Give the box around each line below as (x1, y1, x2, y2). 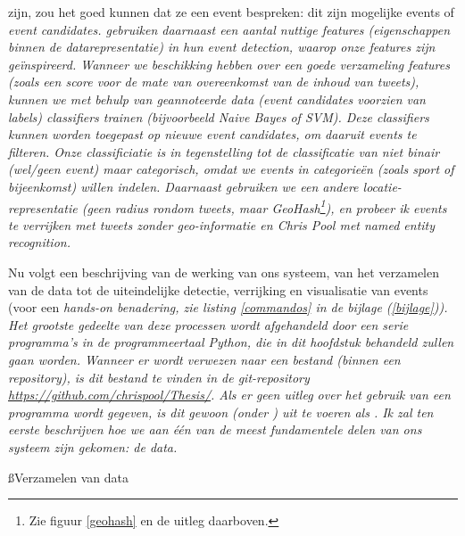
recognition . (8, 233, 71, 252)
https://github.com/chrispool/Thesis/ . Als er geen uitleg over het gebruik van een (8, 385, 451, 404)
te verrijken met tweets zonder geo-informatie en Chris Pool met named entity (8, 215, 436, 234)
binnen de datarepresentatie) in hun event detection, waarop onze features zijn (8, 37, 436, 56)
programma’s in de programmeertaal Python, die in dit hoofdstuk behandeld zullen (8, 333, 454, 351)
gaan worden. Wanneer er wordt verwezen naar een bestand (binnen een (8, 350, 401, 368)
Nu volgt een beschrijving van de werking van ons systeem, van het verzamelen (8, 262, 439, 281)
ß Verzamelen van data (8, 467, 129, 486)
